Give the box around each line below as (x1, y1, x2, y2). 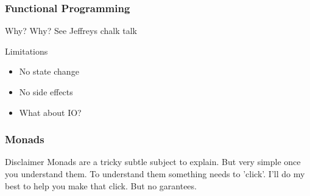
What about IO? (19, 106, 82, 118)
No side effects (19, 86, 73, 98)
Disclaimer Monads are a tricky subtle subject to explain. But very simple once (5, 155, 301, 168)
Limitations (5, 44, 48, 57)
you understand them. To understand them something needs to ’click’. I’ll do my (5, 167, 305, 180)
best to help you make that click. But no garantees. (5, 179, 197, 192)
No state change (19, 65, 79, 78)
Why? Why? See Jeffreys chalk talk (5, 24, 137, 37)
